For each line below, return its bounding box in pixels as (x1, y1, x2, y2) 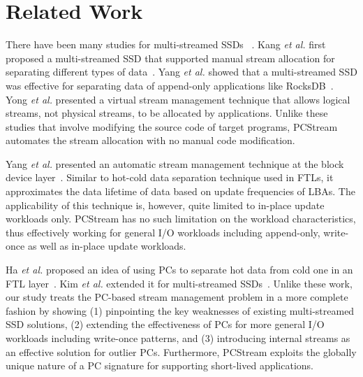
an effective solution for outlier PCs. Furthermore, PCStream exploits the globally (6, 344, 357, 359)
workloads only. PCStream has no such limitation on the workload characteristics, (6, 211, 356, 226)
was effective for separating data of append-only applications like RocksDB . (6, 78, 334, 92)
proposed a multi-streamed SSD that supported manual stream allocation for (6, 50, 335, 65)
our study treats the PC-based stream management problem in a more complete (6, 290, 348, 304)
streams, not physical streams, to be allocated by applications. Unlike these (6, 106, 328, 120)
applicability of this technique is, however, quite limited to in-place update (6, 197, 325, 212)
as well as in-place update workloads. (27, 239, 186, 253)
